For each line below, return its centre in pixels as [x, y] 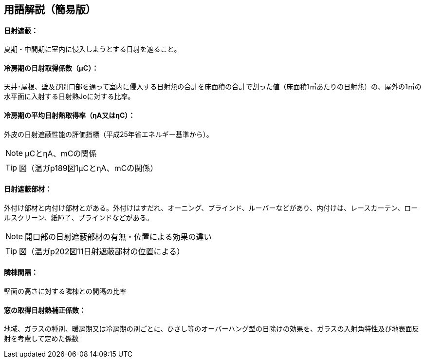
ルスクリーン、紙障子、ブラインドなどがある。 [79, 217]
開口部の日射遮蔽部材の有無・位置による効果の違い [118, 237]
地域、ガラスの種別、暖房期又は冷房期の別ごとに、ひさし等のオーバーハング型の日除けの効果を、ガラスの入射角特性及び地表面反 [212, 329]
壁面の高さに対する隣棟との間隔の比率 [65, 291]
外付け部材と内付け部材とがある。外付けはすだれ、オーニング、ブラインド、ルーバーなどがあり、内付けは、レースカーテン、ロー [211, 208]
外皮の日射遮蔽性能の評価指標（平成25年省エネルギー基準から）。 [109, 134]
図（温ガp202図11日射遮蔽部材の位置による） [102, 251]
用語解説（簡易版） [50, 10]
